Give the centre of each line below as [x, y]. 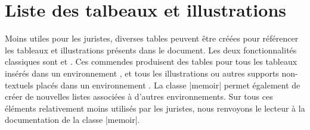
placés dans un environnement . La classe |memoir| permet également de [168, 85]
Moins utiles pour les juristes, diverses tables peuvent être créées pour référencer [152, 38]
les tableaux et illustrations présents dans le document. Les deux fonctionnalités [151, 50]
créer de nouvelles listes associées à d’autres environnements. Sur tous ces [139, 96]
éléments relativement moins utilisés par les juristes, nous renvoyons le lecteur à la [155, 108]
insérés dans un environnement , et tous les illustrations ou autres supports [142, 73]
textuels [19, 85]
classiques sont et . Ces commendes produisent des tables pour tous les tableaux [151, 61]
